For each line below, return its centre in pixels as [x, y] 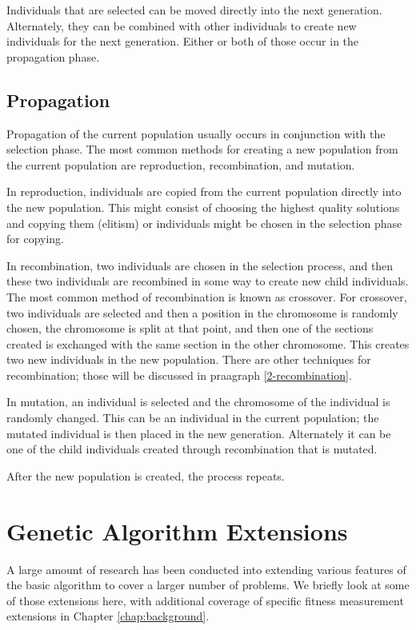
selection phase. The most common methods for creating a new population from [202, 149]
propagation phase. [53, 56]
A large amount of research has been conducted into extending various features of [206, 569]
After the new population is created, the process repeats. [146, 475]
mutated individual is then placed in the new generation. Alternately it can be [199, 433]
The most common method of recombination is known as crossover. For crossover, [207, 296]
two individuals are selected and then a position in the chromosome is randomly [202, 312]
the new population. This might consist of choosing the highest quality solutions [203, 207]
